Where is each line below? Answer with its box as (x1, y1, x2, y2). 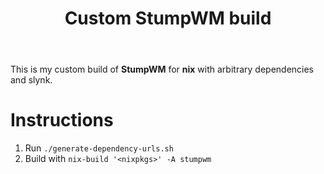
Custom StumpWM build (64, 7, 272, 30)
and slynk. (10, 74, 53, 86)
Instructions (10, 109, 114, 132)
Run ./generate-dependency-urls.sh (24, 142, 174, 154)
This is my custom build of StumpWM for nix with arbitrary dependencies (10, 63, 315, 76)
